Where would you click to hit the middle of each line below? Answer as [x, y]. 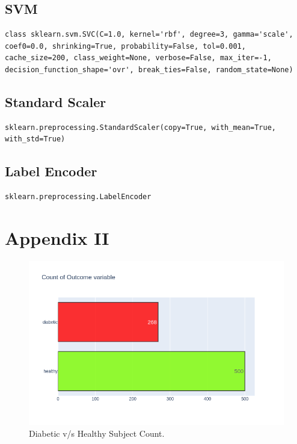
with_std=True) [35, 139]
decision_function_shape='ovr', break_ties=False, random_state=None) [149, 69]
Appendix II [57, 237]
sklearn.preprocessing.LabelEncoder [78, 197]
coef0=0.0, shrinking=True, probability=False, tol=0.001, [125, 46]
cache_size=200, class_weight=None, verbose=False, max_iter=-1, [138, 58]
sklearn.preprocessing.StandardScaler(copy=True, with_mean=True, [141, 127]
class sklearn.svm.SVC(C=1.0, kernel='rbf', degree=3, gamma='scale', [149, 35]
